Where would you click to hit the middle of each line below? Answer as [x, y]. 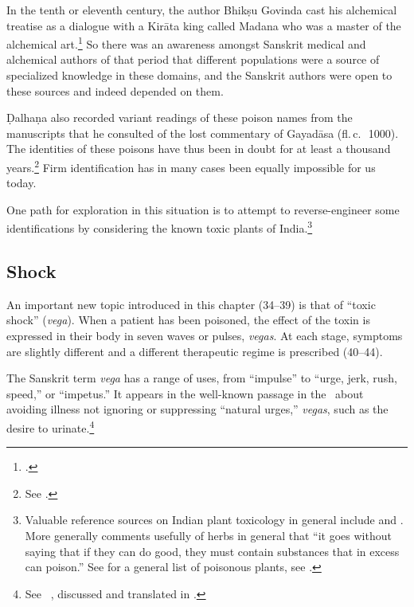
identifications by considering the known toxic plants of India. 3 [160, 227]
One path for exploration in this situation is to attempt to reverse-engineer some [203, 209]
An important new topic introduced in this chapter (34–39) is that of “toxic [191, 304]
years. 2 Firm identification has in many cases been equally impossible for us [191, 166]
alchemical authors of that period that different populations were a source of [193, 59]
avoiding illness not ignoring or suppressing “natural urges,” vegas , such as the [197, 409]
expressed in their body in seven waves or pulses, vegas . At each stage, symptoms [205, 336]
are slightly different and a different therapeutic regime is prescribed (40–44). [195, 351]
